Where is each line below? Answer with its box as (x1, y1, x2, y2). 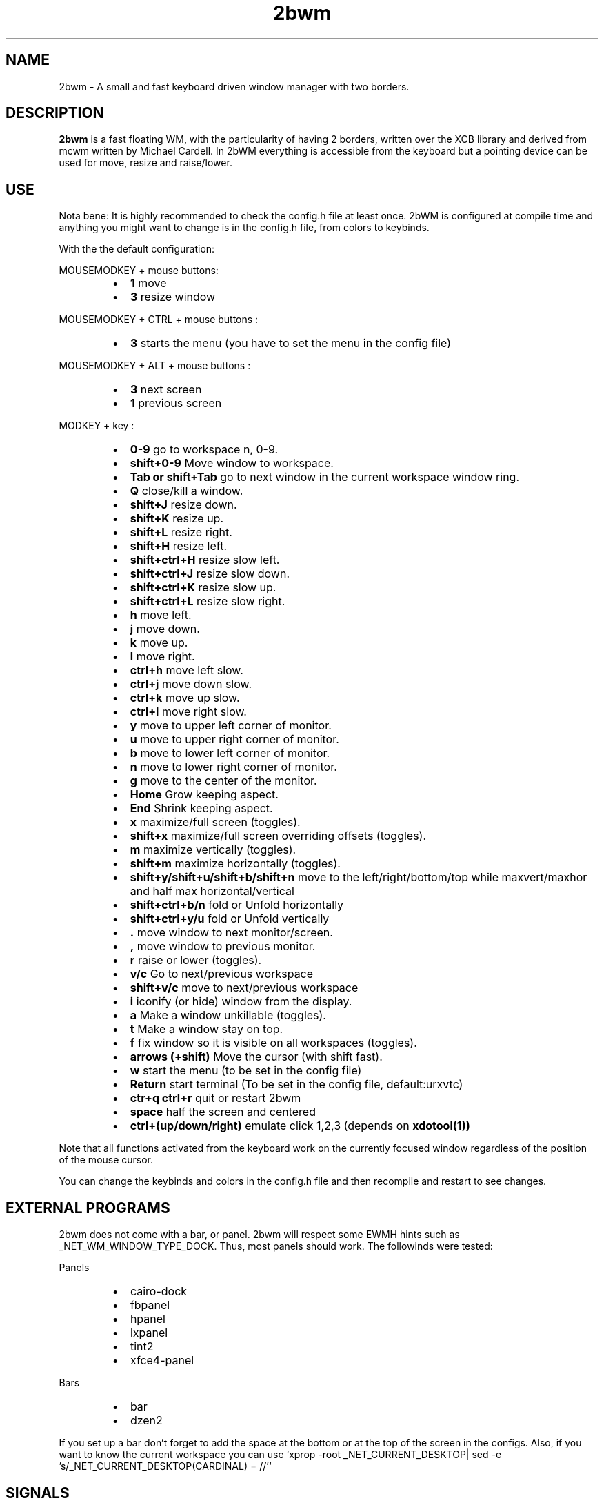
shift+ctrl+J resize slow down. (130, 567, 290, 581)
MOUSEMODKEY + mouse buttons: (59, 264, 219, 277)
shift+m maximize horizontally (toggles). (130, 856, 341, 871)
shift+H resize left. (130, 539, 228, 553)
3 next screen (130, 382, 202, 397)
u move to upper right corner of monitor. (130, 732, 339, 747)
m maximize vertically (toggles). (130, 843, 296, 857)
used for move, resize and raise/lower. (59, 157, 232, 169)
